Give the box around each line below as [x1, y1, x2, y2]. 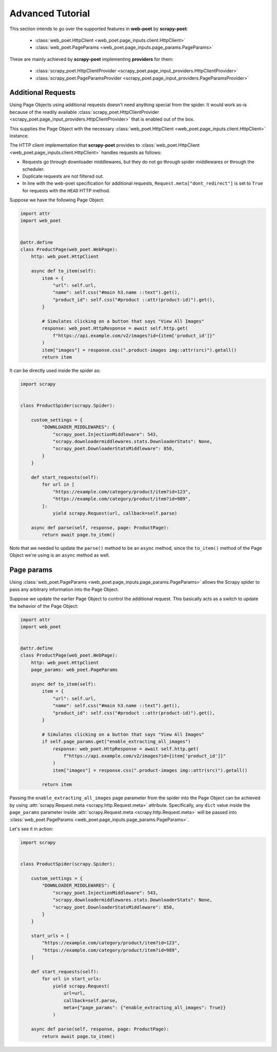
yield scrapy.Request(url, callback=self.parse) [52, 510, 177, 516]
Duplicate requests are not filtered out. [22, 173, 104, 179]
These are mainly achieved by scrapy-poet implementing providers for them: [9, 56, 174, 62]
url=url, [63, 990, 86, 996]
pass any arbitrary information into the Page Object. [9, 586, 119, 592]
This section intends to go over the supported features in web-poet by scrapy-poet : [9, 26, 188, 32]
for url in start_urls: [42, 976, 102, 982]
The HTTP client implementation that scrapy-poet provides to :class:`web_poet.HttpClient [9, 142, 200, 148]
